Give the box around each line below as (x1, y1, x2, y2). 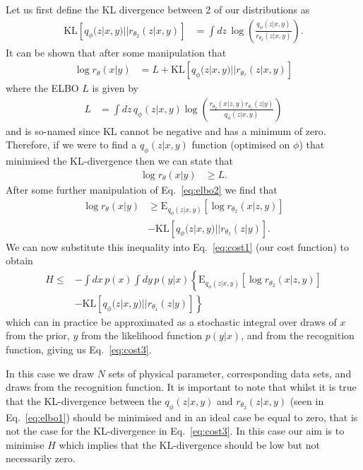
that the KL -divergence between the (6, 393, 162, 408)
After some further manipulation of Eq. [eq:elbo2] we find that (6, 182, 278, 196)
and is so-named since (6, 123, 100, 138)
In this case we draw (6, 365, 94, 380)
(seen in (290, 393, 324, 408)
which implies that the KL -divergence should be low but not (59, 437, 320, 452)
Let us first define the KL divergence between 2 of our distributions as (6, 2, 310, 16)
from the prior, (6, 328, 70, 343)
